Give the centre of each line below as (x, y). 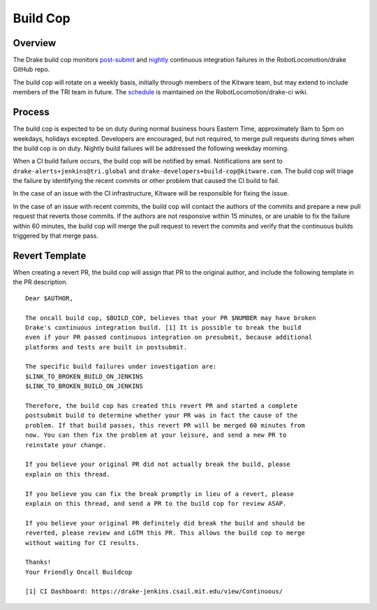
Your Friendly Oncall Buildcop (79, 572)
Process (31, 112)
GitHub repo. (31, 69)
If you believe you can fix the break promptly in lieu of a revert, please (160, 494)
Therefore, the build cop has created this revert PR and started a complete (162, 406)
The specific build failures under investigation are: (121, 366)
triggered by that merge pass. (56, 236)
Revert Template (50, 255)
